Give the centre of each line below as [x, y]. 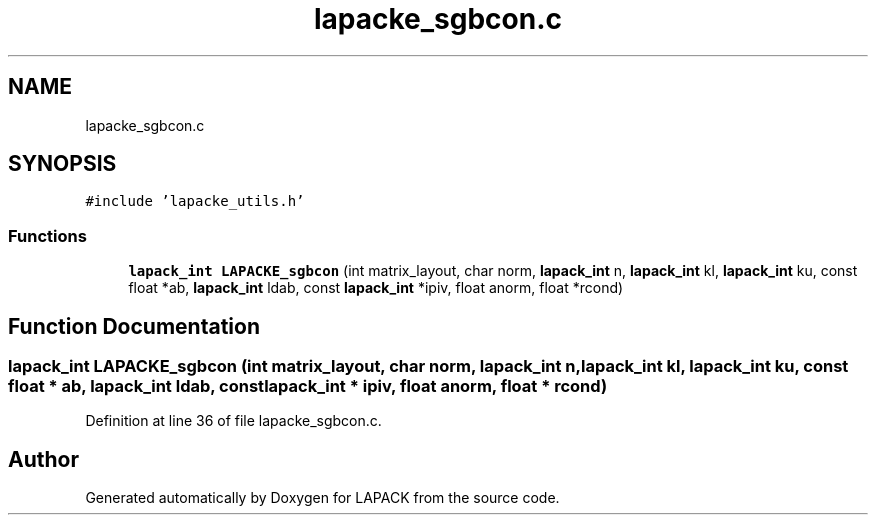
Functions [47, 235]
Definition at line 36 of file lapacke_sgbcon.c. [233, 421]
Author [43, 459]
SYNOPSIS [62, 164]
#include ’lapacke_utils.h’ [195, 201]
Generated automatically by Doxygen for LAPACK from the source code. [322, 498]
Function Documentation [134, 326]
